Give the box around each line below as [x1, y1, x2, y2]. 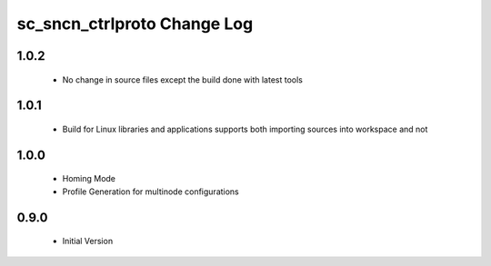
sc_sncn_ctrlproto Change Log [16, 14, 254, 34]
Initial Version [62, 236, 114, 247]
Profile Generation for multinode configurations [62, 186, 240, 197]
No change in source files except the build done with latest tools [62, 74, 304, 85]
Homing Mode [62, 173, 116, 184]
